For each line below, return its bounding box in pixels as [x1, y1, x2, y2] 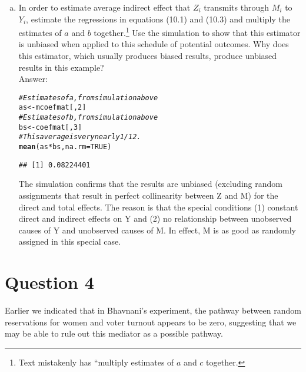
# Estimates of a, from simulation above [18, 93, 158, 102]
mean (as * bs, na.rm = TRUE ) [18, 143, 112, 152]
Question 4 [5, 270, 94, 294]
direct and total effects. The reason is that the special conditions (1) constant [18, 200, 298, 213]
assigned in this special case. [18, 235, 121, 248]
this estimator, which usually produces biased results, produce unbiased [18, 50, 277, 62]
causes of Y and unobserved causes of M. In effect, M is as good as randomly [18, 223, 296, 236]
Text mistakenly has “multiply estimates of [18, 355, 174, 368]
